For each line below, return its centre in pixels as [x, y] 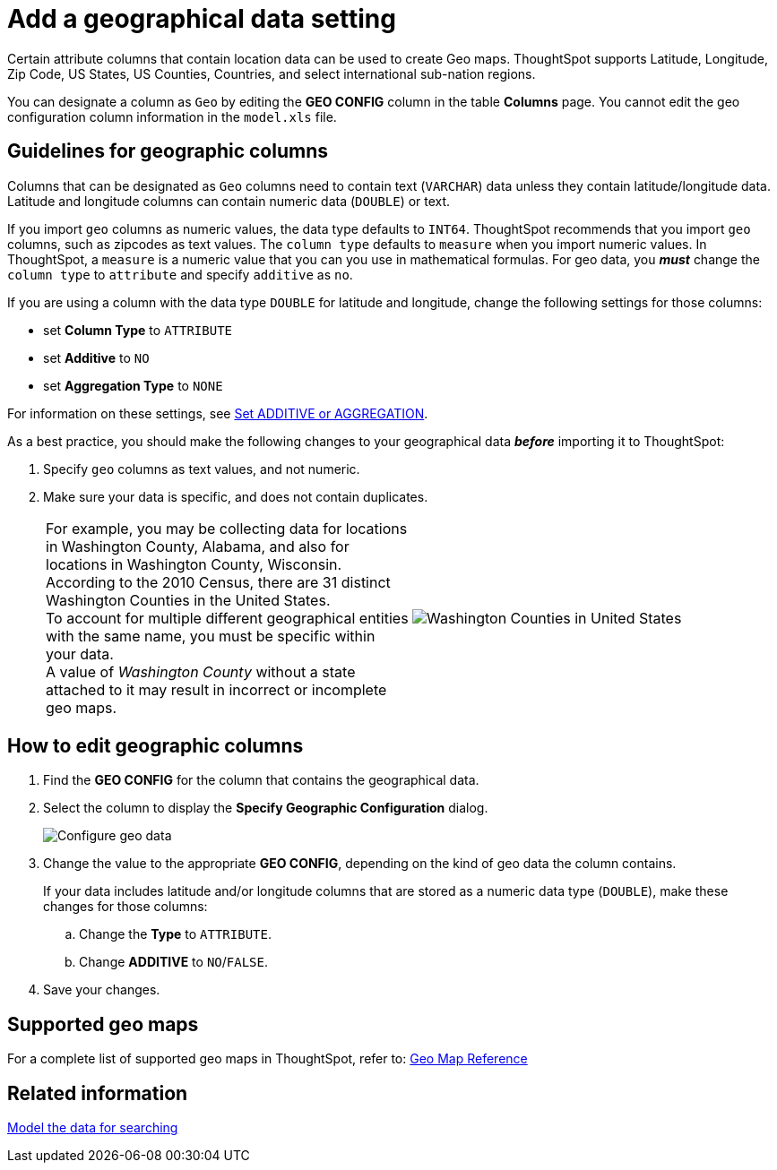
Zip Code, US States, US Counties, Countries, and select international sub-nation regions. [272, 73]
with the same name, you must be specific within [211, 636]
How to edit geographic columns [155, 746]
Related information [98, 1093]
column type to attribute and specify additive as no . [180, 274]
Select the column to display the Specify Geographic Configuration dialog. [266, 808]
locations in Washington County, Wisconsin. [194, 564]
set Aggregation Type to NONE [133, 385]
